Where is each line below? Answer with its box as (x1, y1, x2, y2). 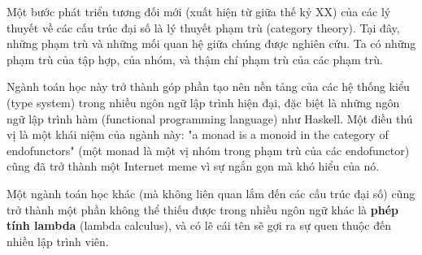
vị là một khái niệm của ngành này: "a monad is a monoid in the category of (7, 126, 389, 143)
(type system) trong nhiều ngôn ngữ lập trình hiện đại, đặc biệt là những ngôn (7, 93, 400, 110)
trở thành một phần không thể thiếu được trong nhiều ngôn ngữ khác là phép (7, 201, 398, 218)
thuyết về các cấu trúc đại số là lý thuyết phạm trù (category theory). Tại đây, (7, 19, 400, 36)
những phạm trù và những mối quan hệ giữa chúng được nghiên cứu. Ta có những (7, 35, 416, 52)
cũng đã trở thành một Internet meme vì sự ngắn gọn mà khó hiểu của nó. (7, 158, 380, 175)
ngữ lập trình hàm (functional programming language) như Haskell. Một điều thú (7, 110, 413, 127)
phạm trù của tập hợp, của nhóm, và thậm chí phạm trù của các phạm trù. (7, 50, 383, 67)
